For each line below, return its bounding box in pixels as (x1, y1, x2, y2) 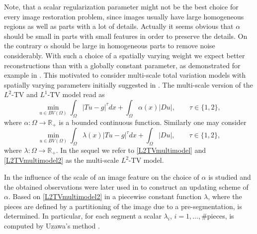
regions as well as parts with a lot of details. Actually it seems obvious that (4, 21, 234, 31)
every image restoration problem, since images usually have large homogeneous (4, 11, 244, 21)
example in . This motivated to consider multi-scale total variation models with (4, 70, 246, 80)
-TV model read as (47, 89, 105, 100)
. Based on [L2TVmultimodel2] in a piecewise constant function (8, 191, 202, 202)
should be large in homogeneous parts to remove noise (50, 40, 215, 51)
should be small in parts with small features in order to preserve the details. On (4, 30, 248, 41)
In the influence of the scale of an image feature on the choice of (4, 172, 199, 182)
